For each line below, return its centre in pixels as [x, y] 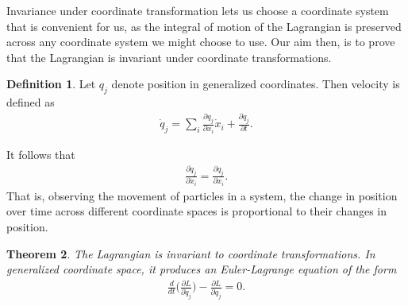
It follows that [41, 155]
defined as [31, 102]
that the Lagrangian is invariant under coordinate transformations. [169, 57]
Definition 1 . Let [51, 84]
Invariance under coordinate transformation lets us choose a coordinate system [198, 10]
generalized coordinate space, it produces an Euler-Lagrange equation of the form [202, 269]
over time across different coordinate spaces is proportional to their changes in [197, 211]
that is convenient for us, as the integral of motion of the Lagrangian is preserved [204, 26]
